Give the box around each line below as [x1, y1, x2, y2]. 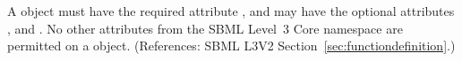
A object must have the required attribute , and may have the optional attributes [7, 2, 455, 19]
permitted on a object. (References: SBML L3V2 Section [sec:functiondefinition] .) [7, 36, 456, 55]
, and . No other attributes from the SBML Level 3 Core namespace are [7, 19, 403, 37]
